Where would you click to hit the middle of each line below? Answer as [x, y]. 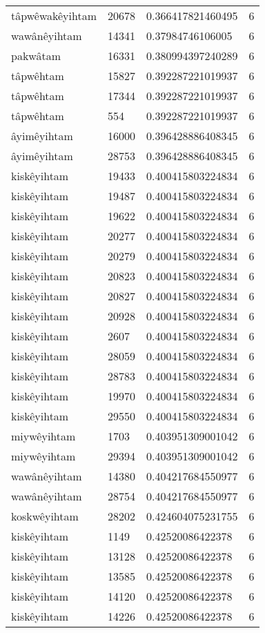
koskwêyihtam [45, 516]
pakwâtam [36, 56]
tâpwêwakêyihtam [54, 16]
